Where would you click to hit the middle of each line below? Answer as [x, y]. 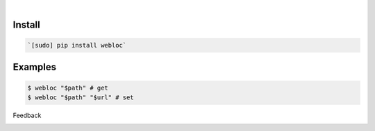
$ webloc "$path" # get [68, 88]
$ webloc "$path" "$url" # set [81, 97]
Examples [35, 67]
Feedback [27, 115]
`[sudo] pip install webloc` [77, 45]
